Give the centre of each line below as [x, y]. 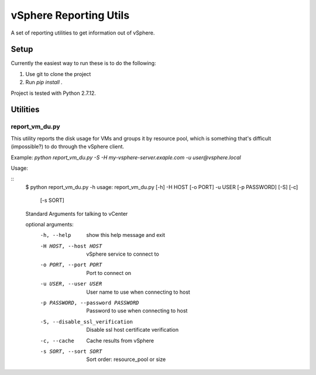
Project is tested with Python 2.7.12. [54, 93]
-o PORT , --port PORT [71, 265]
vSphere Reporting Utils [70, 15]
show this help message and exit [126, 235]
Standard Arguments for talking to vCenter [77, 214]
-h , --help [56, 235]
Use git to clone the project [58, 74]
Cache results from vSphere [120, 340]
